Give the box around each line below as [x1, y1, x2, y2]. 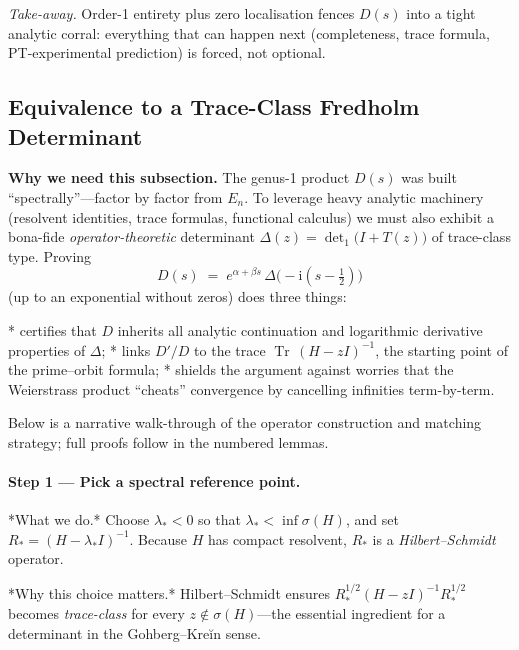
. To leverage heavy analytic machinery [244, 186, 484, 207]
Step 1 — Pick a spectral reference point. [8, 471, 301, 492]
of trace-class [431, 226, 511, 247]
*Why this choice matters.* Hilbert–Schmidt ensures [8, 582, 331, 603]
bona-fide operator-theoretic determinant [8, 226, 255, 247]
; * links [101, 339, 151, 360]
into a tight [406, 3, 476, 23]
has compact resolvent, [207, 528, 347, 549]
